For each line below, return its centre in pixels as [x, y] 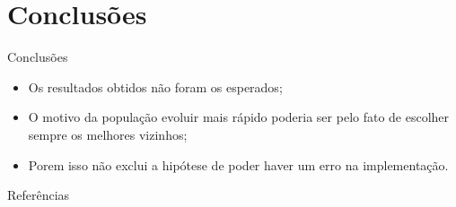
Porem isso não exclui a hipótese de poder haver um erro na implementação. [238, 164]
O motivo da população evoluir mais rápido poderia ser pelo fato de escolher [239, 117]
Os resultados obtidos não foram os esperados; [155, 86]
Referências [39, 195]
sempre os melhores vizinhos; [108, 134]
